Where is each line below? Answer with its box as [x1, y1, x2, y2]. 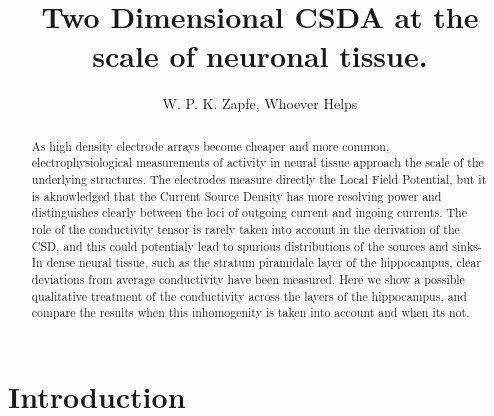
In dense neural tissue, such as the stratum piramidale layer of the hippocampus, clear [31, 254, 481, 271]
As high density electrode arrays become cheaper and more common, [31, 137, 390, 154]
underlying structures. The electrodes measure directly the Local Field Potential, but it [31, 171, 487, 188]
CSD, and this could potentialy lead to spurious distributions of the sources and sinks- [31, 237, 482, 254]
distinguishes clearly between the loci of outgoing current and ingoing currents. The [31, 204, 467, 221]
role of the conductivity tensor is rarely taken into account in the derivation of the [31, 220, 460, 237]
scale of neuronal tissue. [92, 35, 428, 76]
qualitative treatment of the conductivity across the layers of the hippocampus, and [31, 287, 467, 304]
